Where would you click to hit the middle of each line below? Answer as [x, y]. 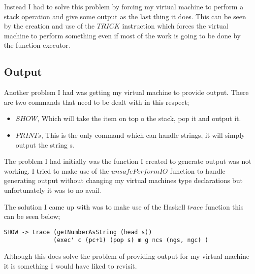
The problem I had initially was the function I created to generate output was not [128, 161]
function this [224, 206]
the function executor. [37, 45]
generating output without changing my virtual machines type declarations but [123, 180]
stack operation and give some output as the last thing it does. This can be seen [125, 16]
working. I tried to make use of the [57, 170]
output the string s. [45, 144]
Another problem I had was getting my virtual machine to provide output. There [126, 92]
